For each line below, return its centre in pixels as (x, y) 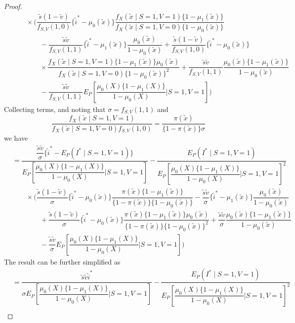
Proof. (13, 6)
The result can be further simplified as (62, 261)
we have (16, 138)
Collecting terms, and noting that (55, 109)
